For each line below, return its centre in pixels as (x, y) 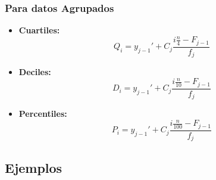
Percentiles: (43, 114)
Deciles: (35, 72)
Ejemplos (34, 167)
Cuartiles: (39, 30)
